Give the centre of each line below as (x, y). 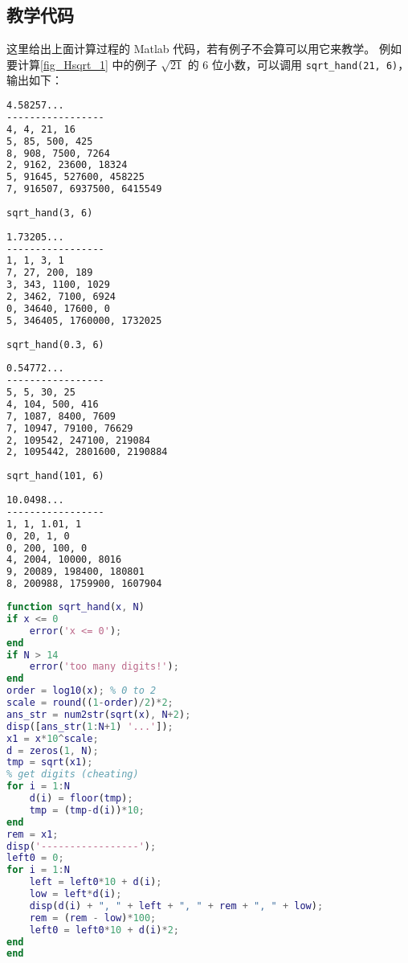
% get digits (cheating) (73, 774)
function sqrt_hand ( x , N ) (75, 607)
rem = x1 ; (33, 834)
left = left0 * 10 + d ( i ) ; (96, 882)
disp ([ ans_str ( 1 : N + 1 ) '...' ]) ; (90, 726)
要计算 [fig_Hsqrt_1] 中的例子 (82, 64)
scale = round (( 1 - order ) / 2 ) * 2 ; (90, 703)
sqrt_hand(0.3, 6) (55, 344)
